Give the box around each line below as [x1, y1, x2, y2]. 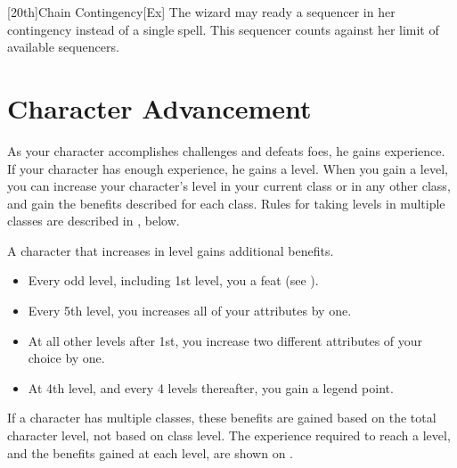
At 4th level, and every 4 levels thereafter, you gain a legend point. [28, 378, 394, 397]
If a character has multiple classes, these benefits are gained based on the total [7, 408, 437, 427]
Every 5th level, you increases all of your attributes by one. [28, 301, 352, 320]
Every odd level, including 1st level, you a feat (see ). [28, 271, 319, 290]
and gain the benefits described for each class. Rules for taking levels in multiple [7, 193, 445, 212]
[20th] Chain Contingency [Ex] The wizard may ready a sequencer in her [7, 3, 396, 21]
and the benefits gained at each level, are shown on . [7, 443, 294, 462]
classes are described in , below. [7, 211, 180, 230]
